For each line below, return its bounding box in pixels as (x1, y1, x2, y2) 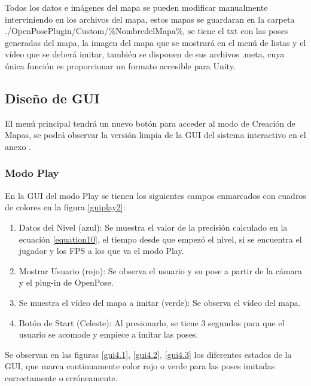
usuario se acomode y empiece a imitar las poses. (19, 328, 199, 341)
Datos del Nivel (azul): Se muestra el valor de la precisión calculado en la (19, 220, 288, 233)
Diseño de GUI (5, 88, 100, 107)
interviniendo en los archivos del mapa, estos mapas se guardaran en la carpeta (5, 13, 295, 25)
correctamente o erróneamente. (5, 371, 118, 384)
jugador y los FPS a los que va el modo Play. (19, 244, 184, 257)
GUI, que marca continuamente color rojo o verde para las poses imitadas (5, 360, 275, 372)
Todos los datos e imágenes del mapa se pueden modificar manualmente (5, 1, 268, 13)
